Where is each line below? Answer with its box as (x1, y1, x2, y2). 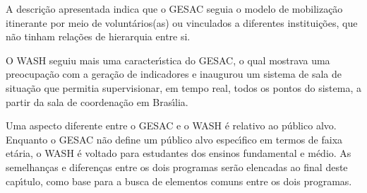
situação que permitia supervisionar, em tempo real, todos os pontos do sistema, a (6, 80, 361, 95)
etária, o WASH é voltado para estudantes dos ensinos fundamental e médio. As (6, 146, 351, 160)
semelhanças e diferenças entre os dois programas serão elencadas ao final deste (6, 159, 348, 174)
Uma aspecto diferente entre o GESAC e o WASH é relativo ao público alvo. (6, 118, 337, 133)
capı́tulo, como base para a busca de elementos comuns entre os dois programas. (6, 173, 352, 188)
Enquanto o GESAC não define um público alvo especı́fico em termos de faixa (6, 131, 343, 146)
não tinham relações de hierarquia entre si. (6, 29, 191, 44)
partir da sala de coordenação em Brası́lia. (6, 94, 188, 109)
